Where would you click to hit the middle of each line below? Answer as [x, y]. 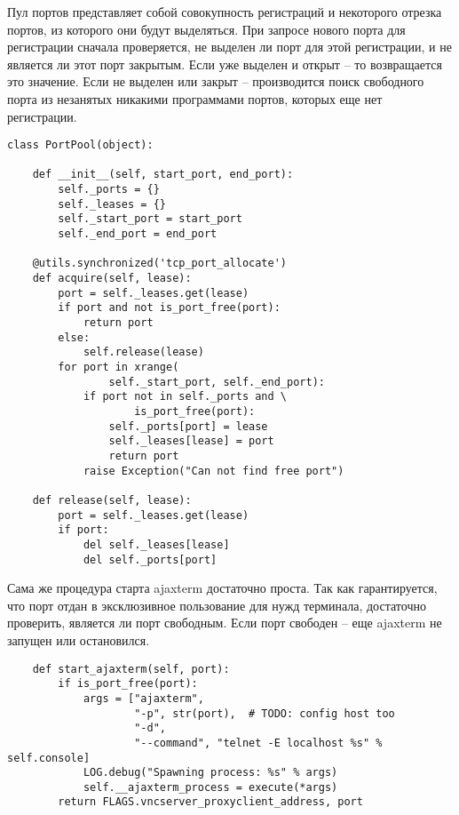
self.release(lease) [143, 352]
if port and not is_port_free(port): [169, 308]
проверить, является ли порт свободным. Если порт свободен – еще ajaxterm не [225, 623]
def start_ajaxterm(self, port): [131, 669]
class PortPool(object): [80, 145]
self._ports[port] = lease [188, 426]
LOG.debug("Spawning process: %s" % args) [210, 773]
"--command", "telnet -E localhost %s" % [258, 743]
